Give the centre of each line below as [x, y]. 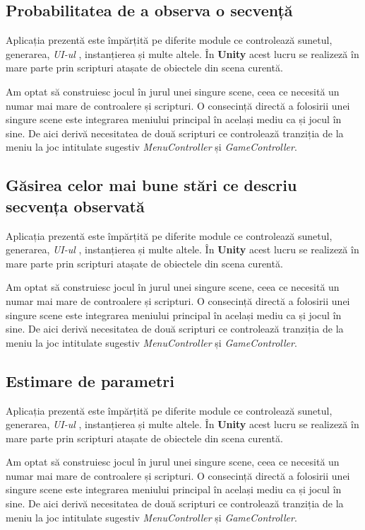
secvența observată [75, 206]
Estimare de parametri [90, 380]
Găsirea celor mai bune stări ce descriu [151, 185]
